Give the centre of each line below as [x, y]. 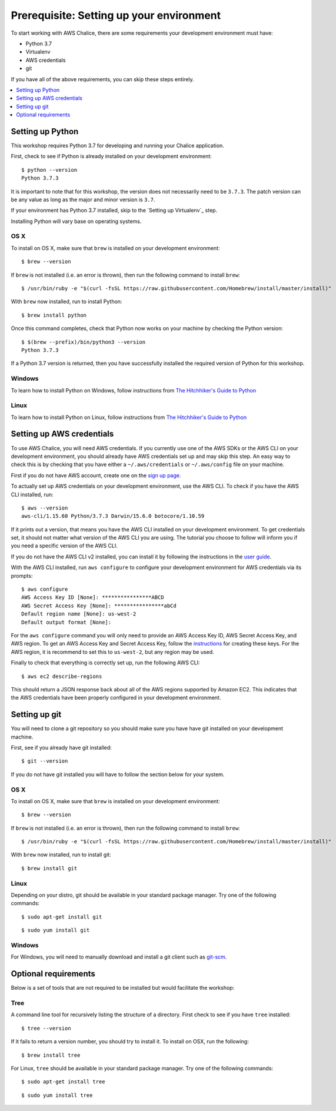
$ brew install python [54, 315]
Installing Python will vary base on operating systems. [76, 221]
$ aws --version [45, 508]
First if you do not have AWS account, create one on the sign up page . [96, 475]
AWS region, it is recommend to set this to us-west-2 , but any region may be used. [112, 652]
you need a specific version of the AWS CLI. [64, 546]
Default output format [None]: [66, 622]
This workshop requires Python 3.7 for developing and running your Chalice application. [118, 145]
